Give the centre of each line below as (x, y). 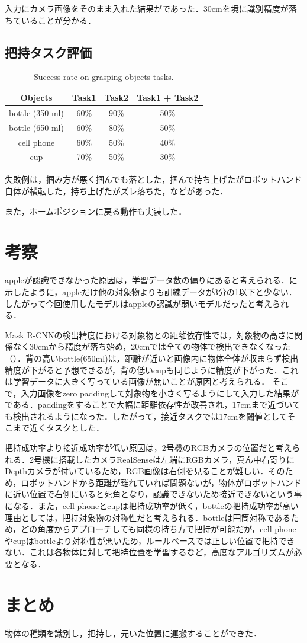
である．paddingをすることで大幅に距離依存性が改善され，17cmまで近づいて (153, 404)
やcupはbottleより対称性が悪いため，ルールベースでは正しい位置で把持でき (150, 540)
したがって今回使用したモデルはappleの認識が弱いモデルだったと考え (138, 303)
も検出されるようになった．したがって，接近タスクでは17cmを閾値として (146, 416)
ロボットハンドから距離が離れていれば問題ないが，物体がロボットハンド (161, 482)
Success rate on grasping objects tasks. (104, 77)
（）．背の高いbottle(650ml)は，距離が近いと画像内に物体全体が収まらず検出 (152, 358)
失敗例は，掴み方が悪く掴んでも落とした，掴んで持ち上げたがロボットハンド (153, 179)
